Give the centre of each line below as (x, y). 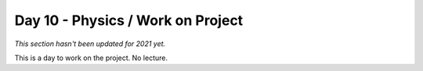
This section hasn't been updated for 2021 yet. (90, 44)
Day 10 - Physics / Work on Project (129, 20)
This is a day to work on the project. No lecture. (91, 58)
